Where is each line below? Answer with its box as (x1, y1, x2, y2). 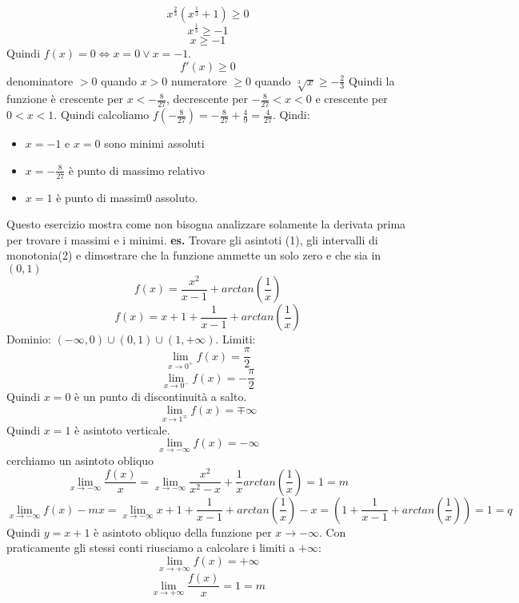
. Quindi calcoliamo (54, 106, 150, 123)
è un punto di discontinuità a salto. (74, 388, 247, 405)
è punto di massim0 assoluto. (56, 188, 198, 205)
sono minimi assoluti (104, 135, 205, 152)
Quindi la (348, 72, 395, 89)
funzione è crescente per (6, 90, 123, 107)
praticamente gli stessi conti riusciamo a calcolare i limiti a (6, 539, 295, 556)
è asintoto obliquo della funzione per (94, 523, 272, 540)
